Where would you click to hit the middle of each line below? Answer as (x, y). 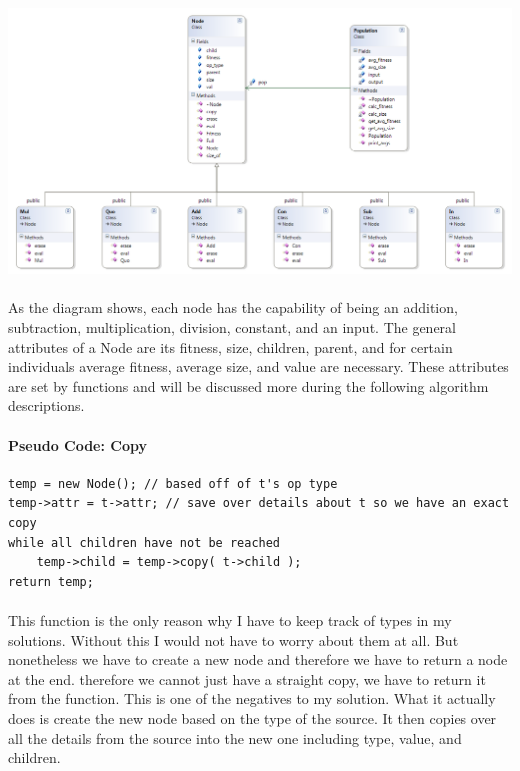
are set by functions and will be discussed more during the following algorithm (248, 385)
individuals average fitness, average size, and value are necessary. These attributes (258, 366)
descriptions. (46, 405)
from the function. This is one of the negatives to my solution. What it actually (252, 698)
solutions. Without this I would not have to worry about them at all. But (233, 639)
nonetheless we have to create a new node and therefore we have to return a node (258, 659)
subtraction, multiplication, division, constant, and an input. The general (232, 327)
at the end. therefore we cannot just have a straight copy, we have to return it (247, 678)
